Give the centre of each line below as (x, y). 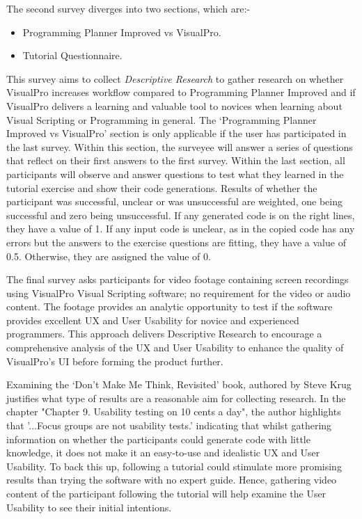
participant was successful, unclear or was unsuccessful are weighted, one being (174, 201)
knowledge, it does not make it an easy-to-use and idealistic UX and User (163, 453)
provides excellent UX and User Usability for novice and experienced (153, 320)
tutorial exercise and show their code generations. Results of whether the (162, 187)
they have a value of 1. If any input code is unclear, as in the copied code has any (181, 229)
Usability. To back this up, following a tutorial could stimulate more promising (174, 466)
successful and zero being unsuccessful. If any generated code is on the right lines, (181, 215)
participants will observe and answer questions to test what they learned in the (175, 174)
